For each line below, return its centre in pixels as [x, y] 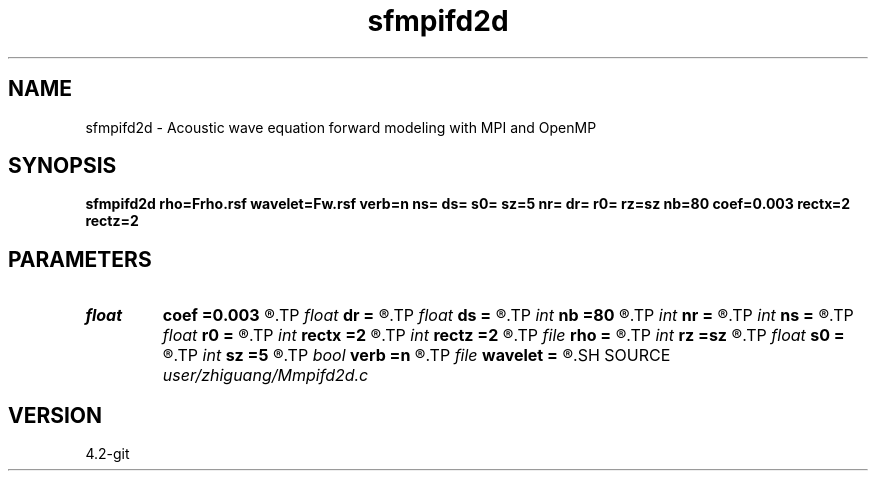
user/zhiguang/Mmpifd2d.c [265, 375]
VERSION [55, 415]
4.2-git [107, 454]
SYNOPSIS [62, 166]
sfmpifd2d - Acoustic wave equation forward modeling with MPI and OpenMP [341, 127]
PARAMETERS [80, 259]
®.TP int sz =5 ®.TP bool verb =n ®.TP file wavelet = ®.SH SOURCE [416, 355]
